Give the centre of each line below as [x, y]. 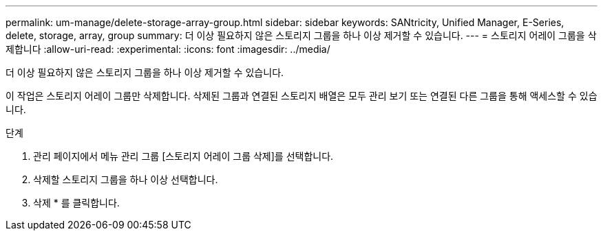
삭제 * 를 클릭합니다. [76, 203]
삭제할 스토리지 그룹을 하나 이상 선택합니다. [126, 179]
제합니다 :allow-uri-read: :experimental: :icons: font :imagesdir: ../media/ [168, 49]
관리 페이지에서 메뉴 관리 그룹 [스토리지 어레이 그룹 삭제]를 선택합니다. [183, 156]
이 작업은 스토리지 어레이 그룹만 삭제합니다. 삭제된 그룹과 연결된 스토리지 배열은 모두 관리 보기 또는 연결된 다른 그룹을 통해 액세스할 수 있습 [301, 96]
